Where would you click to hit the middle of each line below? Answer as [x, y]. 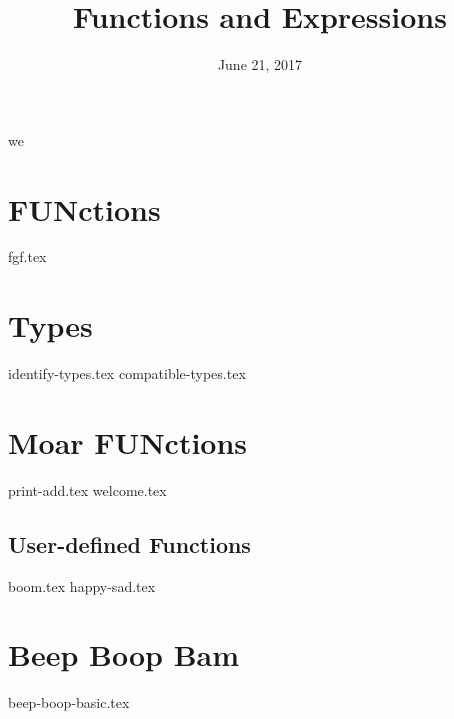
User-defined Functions [129, 543]
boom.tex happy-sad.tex [82, 585]
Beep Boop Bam [124, 654]
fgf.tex [27, 256]
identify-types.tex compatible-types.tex [127, 373]
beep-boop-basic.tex [69, 702]
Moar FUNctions [128, 441]
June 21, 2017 [260, 64]
